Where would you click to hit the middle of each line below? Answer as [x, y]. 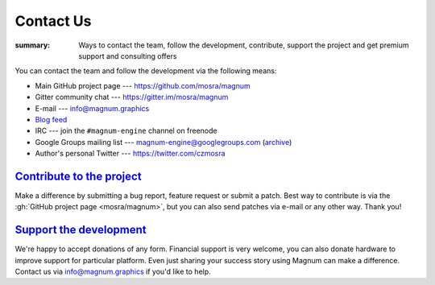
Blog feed [51, 119]
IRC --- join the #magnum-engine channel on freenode [126, 131]
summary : [33, 45]
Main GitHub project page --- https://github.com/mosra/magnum [143, 85]
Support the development [81, 230]
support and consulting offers [128, 56]
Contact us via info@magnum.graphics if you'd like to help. [113, 272]
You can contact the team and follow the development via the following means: [146, 71]
